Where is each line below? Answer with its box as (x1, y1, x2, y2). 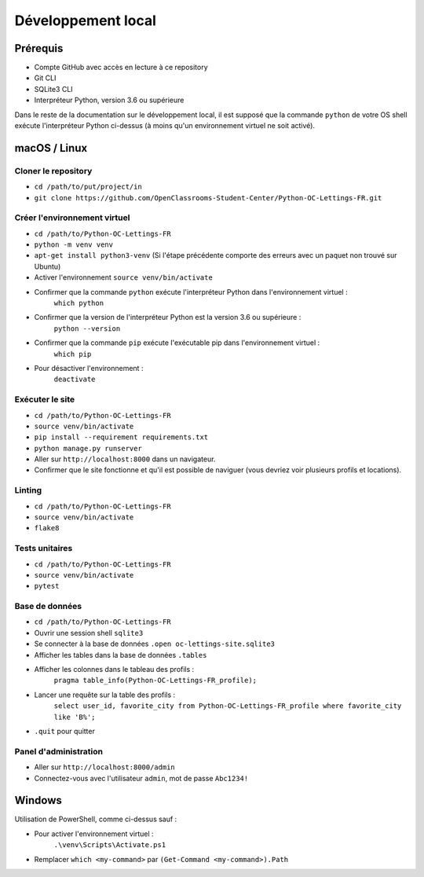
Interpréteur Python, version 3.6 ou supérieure (34, 95, 185, 105)
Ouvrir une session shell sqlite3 (34, 628, 144, 637)
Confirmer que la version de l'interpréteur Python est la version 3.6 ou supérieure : (34, 313, 302, 322)
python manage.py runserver (34, 444, 143, 453)
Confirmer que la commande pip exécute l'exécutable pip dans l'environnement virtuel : (34, 338, 320, 347)
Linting (14, 485, 42, 496)
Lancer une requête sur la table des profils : (34, 690, 176, 699)
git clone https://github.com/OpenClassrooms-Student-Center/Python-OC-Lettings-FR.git (34, 193, 382, 202)
